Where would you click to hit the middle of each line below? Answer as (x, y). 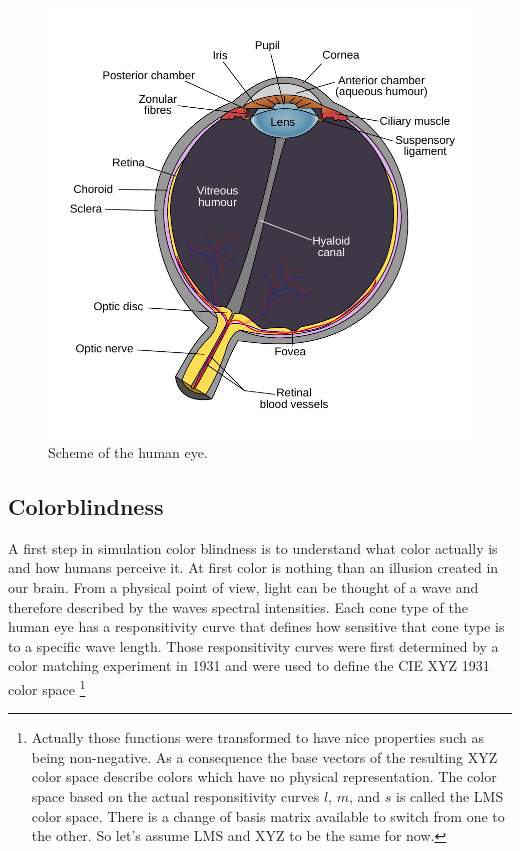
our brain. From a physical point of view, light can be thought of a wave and (243, 587)
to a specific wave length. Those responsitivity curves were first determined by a (253, 645)
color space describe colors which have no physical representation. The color (264, 776)
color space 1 (47, 687)
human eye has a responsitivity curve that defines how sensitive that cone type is (256, 626)
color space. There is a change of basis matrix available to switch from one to (268, 815)
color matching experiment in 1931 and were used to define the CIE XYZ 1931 (249, 665)
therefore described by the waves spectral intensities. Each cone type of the (238, 606)
